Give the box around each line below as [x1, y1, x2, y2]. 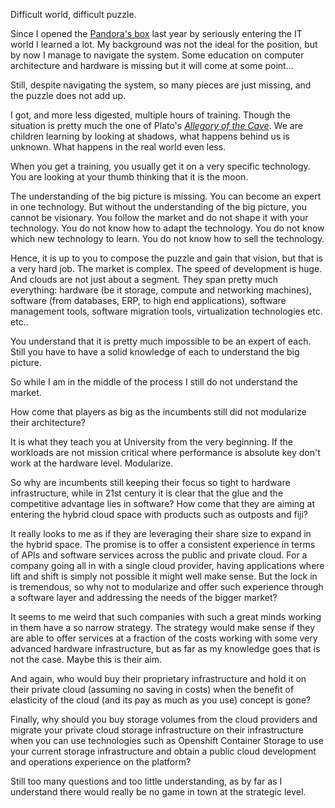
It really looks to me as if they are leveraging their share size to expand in [10, 528, 312, 539]
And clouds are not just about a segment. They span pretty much [10, 274, 278, 285]
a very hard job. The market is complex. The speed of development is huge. [10, 263, 323, 274]
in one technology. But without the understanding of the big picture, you [10, 201, 308, 213]
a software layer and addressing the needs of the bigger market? [10, 592, 278, 603]
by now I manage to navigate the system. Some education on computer [10, 49, 305, 61]
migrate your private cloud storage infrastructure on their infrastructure [10, 724, 304, 736]
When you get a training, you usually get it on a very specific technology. [10, 160, 311, 172]
